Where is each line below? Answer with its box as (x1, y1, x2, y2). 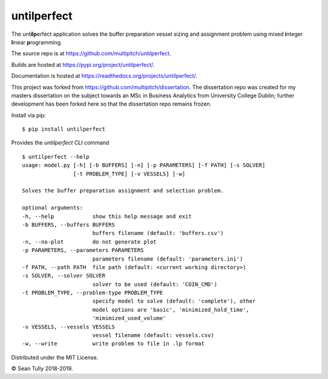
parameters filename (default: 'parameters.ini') (92, 255, 243, 262)
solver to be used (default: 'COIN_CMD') (92, 281, 218, 288)
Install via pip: (11, 111, 46, 118)
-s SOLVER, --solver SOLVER (22, 272, 106, 279)
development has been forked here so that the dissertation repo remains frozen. (11, 100, 212, 108)
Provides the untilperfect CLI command (11, 139, 109, 146)
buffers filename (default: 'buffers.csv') (92, 230, 224, 237)
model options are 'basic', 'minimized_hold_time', (92, 306, 250, 313)
